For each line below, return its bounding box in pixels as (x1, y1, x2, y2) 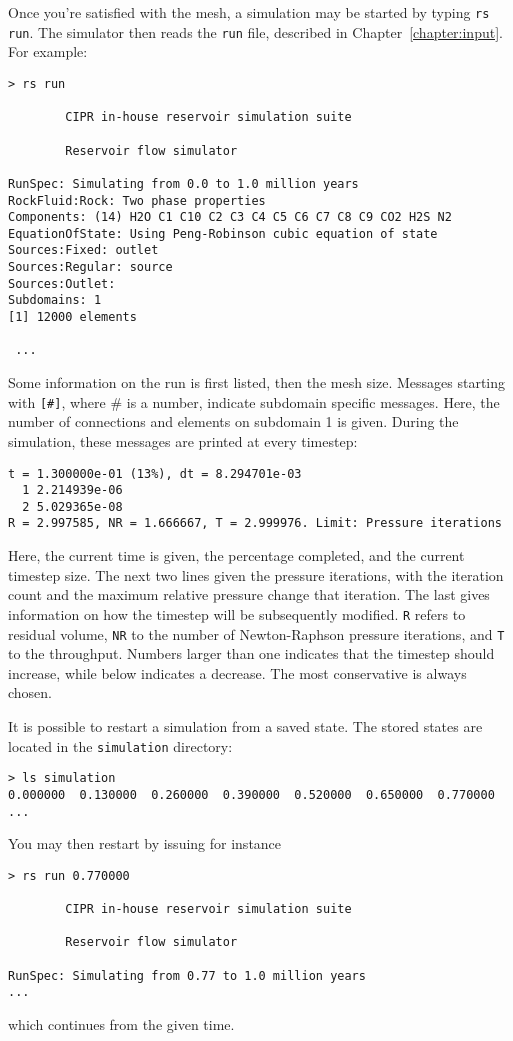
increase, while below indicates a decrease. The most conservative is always (8, 662, 467, 683)
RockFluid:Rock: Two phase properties (8, 193, 266, 208)
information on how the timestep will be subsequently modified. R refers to (8, 603, 466, 624)
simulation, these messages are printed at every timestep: (8, 430, 358, 451)
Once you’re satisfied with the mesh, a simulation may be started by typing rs (8, 2, 490, 22)
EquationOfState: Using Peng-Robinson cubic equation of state (8, 226, 438, 241)
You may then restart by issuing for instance (8, 833, 282, 854)
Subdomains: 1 (8, 293, 102, 308)
